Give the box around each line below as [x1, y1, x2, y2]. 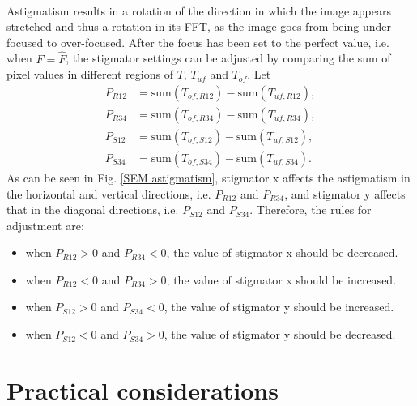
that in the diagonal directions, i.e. [6, 201, 179, 218]
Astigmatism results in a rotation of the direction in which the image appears [6, 2, 391, 19]
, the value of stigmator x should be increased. [166, 271, 397, 288]
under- [362, 18, 395, 35]
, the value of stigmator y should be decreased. [164, 326, 396, 343]
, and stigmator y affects [284, 185, 406, 202]
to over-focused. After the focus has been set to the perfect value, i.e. [46, 33, 389, 50]
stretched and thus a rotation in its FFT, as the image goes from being [6, 18, 360, 35]
